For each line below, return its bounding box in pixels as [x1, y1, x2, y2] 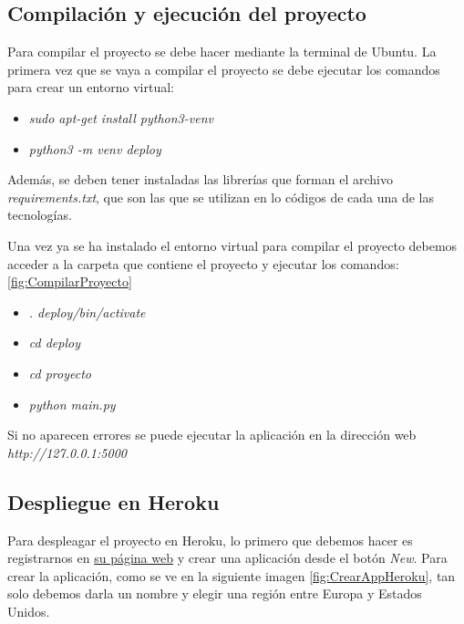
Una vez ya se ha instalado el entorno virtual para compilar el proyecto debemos [7, 235, 458, 255]
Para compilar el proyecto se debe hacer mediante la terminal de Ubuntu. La [7, 42, 437, 61]
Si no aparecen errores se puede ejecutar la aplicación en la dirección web [7, 425, 417, 444]
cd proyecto [28, 363, 91, 382]
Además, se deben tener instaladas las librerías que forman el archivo [7, 170, 393, 189]
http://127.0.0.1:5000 [7, 442, 127, 462]
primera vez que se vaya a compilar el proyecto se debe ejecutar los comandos [7, 59, 440, 78]
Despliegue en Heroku [7, 487, 220, 515]
